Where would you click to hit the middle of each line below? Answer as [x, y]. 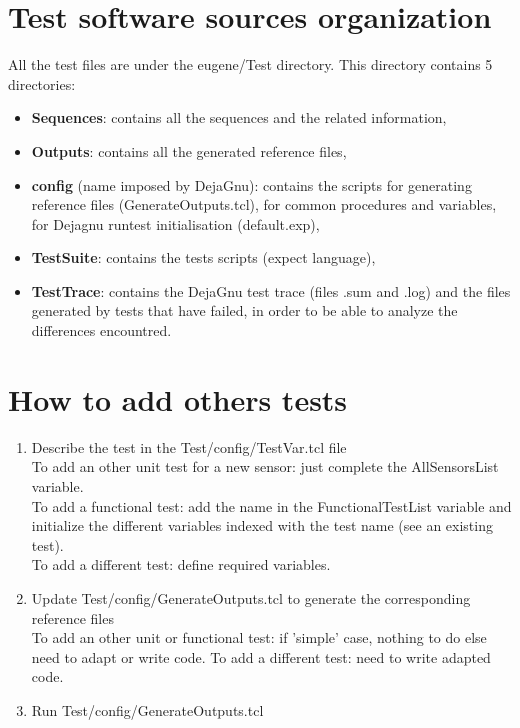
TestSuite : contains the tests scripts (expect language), [203, 257]
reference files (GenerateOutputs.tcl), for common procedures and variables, [264, 204]
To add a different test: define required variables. [181, 564]
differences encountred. [101, 330]
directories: [42, 83]
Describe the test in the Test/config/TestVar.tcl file [189, 446]
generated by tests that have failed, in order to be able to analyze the [244, 310]
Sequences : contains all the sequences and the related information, [239, 117]
